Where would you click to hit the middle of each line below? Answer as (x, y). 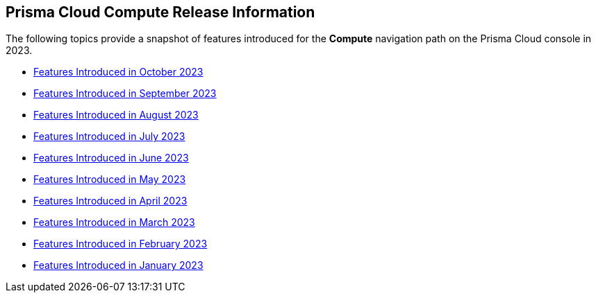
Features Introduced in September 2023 (125, 94)
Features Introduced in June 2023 (111, 158)
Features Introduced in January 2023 (118, 265)
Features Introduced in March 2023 (114, 222)
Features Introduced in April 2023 (110, 201)
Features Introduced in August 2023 (116, 115)
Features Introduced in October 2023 (118, 72)
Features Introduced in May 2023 (110, 179)
